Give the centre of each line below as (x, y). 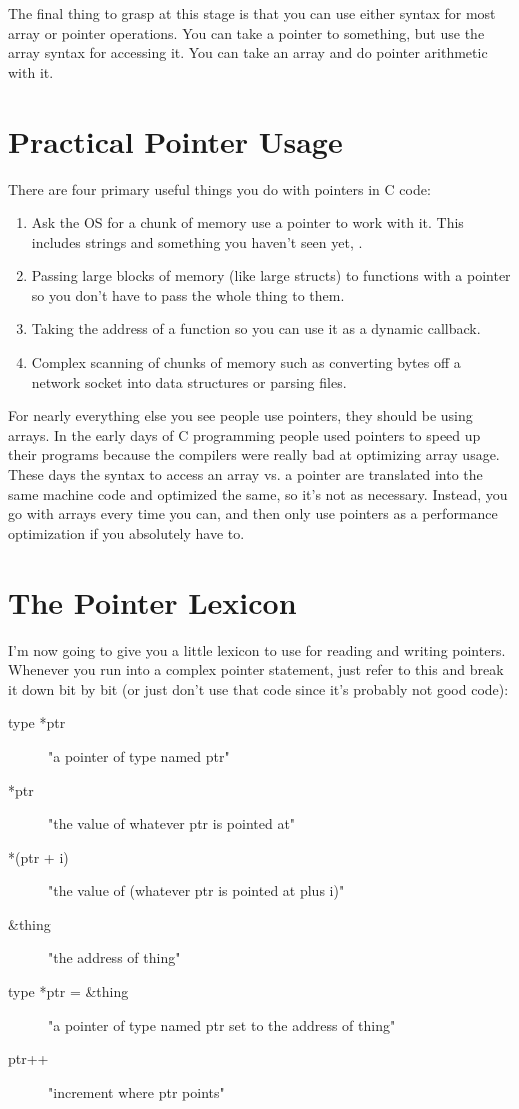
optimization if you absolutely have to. (126, 532)
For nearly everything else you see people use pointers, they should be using (240, 415)
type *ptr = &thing (68, 991)
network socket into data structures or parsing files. (189, 381)
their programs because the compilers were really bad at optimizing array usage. (254, 454)
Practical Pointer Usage (175, 140)
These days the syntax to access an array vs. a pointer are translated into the (245, 474)
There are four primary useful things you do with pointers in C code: (219, 188)
